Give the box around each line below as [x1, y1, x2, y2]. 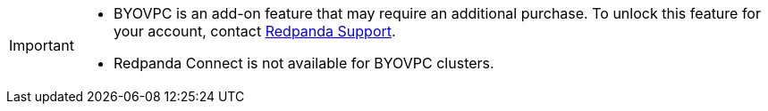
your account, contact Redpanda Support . [113, 22, 396, 40]
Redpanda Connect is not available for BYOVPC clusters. [113, 54, 494, 72]
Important [9, 36, 74, 54]
